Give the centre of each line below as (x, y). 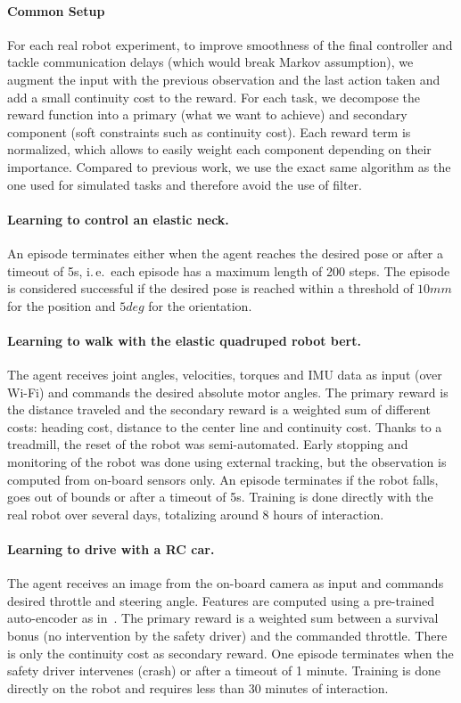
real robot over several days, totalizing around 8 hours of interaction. (196, 514)
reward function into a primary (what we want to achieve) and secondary (207, 114)
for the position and (62, 305)
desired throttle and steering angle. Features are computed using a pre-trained (221, 600)
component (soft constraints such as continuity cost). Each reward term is (209, 131)
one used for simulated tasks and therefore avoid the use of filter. (185, 184)
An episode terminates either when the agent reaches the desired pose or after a (226, 253)
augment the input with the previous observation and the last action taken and (224, 79)
